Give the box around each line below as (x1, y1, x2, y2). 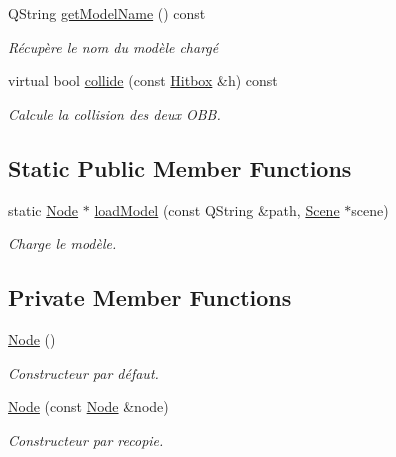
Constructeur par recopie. (8, 429, 164, 450)
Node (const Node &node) (8, 396, 169, 417)
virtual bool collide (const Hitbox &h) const (8, 70, 278, 91)
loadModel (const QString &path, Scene (94, 199, 340, 220)
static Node (8, 199, 79, 220)
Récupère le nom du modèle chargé (8, 36, 219, 57)
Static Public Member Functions (8, 152, 352, 183)
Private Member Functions (8, 282, 292, 313)
